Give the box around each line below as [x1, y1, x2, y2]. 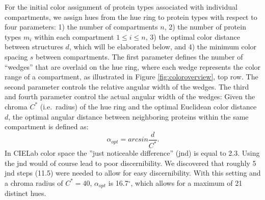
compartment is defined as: [5, 121, 89, 132]
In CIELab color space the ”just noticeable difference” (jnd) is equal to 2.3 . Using [5, 148, 260, 158]
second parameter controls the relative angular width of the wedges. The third [5, 81, 249, 92]
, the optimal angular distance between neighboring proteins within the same [8, 111, 249, 122]
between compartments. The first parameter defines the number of [36, 51, 243, 62]
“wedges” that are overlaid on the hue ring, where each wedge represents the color [5, 61, 261, 72]
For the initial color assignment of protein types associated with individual [5, 2, 237, 12]
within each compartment [34, 31, 114, 42]
